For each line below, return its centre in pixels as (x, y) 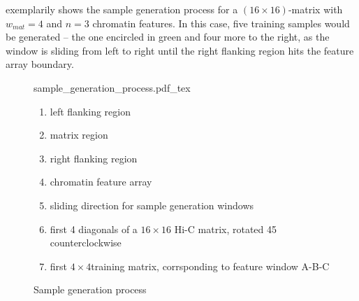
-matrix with (315, 9)
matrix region (79, 135)
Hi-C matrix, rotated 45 (226, 229)
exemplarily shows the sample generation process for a (122, 9)
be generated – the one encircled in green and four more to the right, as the (168, 37)
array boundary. (40, 64)
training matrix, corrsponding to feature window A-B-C (210, 266)
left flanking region (90, 111)
